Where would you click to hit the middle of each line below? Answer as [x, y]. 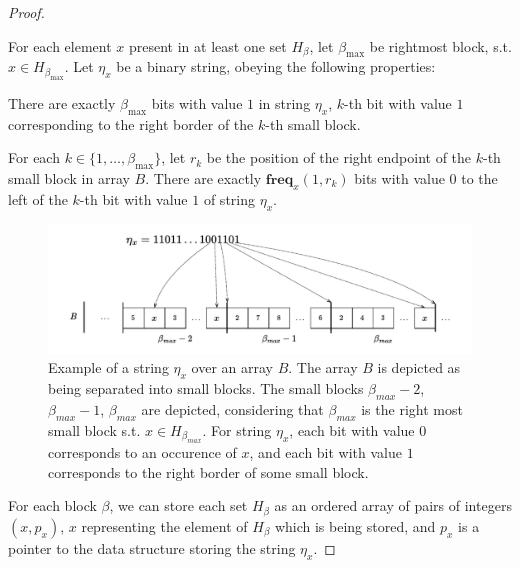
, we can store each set [178, 505]
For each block [52, 505]
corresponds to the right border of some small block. [208, 471]
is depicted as [419, 367]
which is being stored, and [355, 525]
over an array [232, 367]
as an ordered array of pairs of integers [393, 505]
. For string [237, 429]
